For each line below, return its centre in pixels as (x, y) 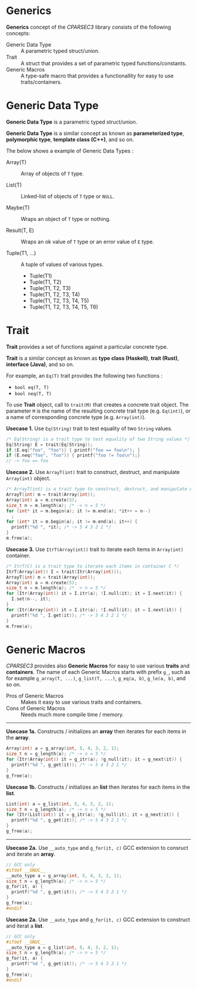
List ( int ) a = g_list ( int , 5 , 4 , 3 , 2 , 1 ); (60, 804)
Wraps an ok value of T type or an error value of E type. (87, 241)
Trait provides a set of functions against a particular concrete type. (87, 346)
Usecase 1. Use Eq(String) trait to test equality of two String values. (89, 428)
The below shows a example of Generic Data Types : (70, 151)
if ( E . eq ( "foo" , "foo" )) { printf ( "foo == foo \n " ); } (73, 450)
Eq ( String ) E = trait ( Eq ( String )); (50, 444)
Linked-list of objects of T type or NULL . (67, 196)
